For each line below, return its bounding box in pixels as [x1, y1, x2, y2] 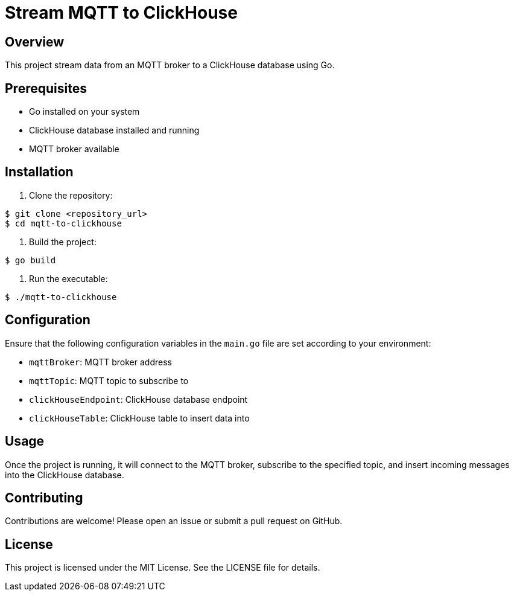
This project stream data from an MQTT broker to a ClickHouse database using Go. [5, 60, 335, 71]
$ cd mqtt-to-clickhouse [5, 218, 122, 228]
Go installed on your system [29, 106, 140, 117]
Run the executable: [29, 273, 108, 284]
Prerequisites [5, 80, 87, 96]
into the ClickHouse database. [5, 469, 124, 480]
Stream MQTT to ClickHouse [5, 2, 238, 23]
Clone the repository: [29, 190, 113, 200]
